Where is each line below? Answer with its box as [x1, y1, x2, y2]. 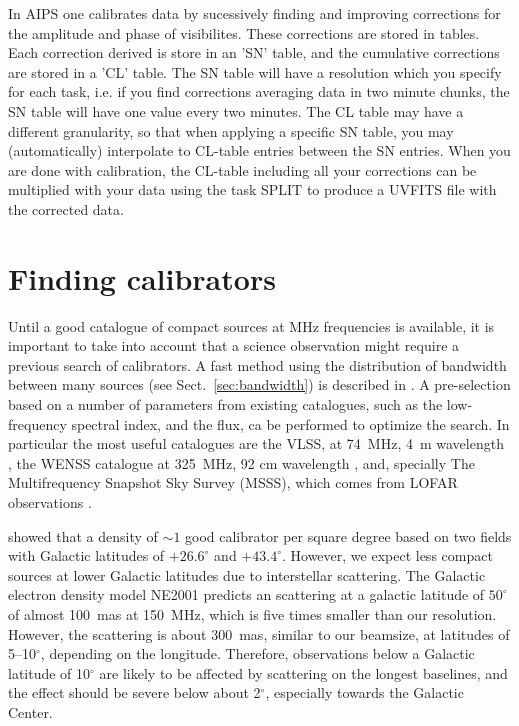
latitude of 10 [8, 662, 91, 683]
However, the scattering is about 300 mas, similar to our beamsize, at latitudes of [8, 623, 510, 644]
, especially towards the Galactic [265, 682, 464, 703]
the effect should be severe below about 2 [8, 682, 261, 703]
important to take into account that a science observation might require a [8, 335, 460, 356]
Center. [8, 701, 53, 722]
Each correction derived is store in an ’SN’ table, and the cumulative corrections [8, 42, 500, 63]
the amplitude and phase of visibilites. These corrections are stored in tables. [8, 22, 480, 43]
